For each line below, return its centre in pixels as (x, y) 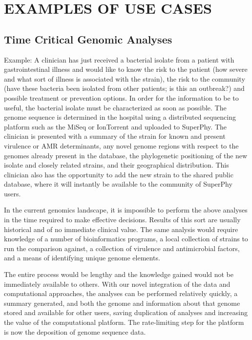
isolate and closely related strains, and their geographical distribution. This (116, 165)
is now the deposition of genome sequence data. (75, 331)
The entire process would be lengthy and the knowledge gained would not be (119, 274)
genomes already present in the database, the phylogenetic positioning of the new (126, 155)
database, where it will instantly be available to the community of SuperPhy (118, 184)
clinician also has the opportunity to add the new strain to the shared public (119, 174)
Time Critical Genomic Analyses (88, 39)
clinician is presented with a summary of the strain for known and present (115, 136)
